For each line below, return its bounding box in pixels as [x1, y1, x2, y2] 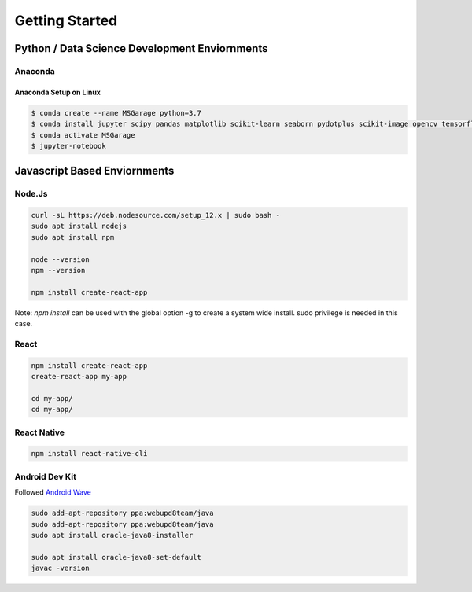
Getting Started [14, 12, 118, 29]
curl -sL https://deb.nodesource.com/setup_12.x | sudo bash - [31, 211, 281, 220]
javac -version [31, 564, 90, 573]
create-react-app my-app [31, 372, 127, 381]
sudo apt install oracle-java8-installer [31, 531, 194, 539]
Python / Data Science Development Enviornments [14, 42, 268, 55]
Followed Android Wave [14, 487, 92, 497]
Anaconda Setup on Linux [14, 87, 101, 97]
